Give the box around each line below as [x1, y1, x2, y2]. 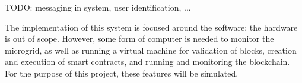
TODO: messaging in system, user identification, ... [5, 1, 191, 13]
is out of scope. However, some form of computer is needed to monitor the [5, 32, 274, 45]
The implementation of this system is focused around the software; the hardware [5, 21, 298, 33]
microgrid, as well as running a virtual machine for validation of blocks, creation [5, 44, 297, 56]
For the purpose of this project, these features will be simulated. [5, 67, 239, 79]
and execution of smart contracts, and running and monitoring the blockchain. [5, 55, 290, 68]
